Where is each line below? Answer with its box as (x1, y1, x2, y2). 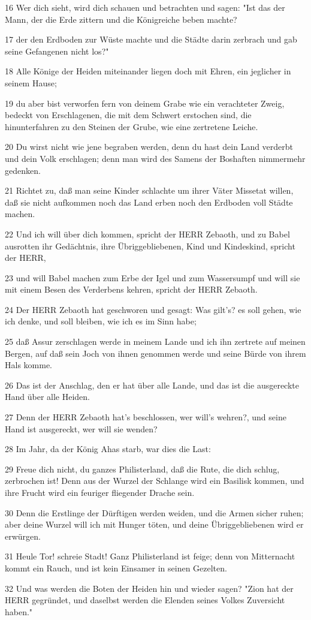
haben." (5, 605, 33, 618)
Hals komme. (5, 359, 53, 371)
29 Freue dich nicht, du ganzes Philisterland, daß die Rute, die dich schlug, (5, 462, 280, 475)
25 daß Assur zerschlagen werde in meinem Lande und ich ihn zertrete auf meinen (5, 335, 306, 348)
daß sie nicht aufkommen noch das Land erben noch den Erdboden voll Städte (5, 195, 293, 208)
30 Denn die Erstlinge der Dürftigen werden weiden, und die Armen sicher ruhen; (5, 506, 304, 519)
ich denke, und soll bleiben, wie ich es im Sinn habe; (5, 315, 197, 327)
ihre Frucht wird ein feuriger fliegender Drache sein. (5, 486, 195, 498)
